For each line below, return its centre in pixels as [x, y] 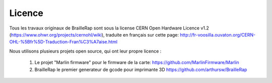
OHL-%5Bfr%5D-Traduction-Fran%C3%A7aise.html [63, 42]
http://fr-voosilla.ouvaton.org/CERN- [218, 34]
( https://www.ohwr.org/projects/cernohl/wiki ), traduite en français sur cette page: [94, 34]
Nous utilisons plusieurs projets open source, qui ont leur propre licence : [85, 51]
